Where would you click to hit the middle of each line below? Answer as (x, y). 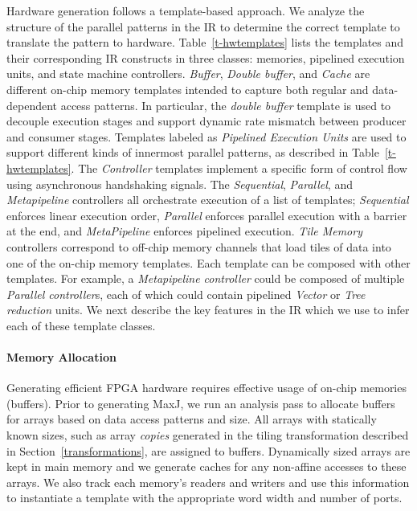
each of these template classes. (81, 325)
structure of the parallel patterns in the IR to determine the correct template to (203, 26)
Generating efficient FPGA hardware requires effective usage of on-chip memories (206, 388)
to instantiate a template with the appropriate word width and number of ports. (204, 498)
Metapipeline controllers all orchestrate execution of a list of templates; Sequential (208, 200)
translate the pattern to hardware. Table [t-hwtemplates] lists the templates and (205, 42)
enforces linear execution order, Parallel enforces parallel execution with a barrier (207, 215)
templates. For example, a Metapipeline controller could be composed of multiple (206, 278)
